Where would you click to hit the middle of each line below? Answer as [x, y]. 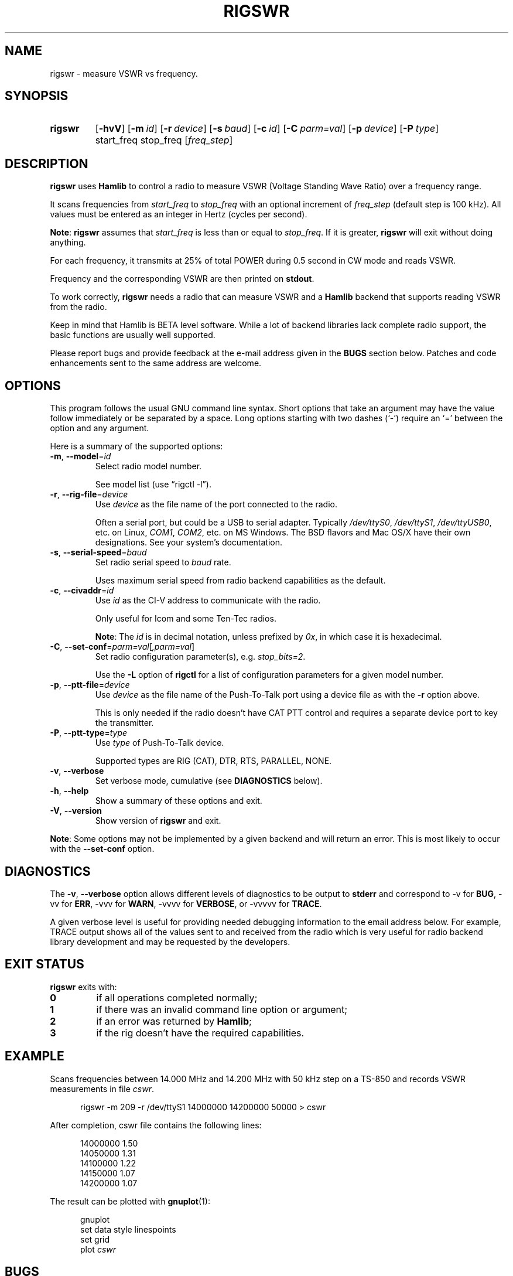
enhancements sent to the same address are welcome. [156, 363]
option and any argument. [100, 428]
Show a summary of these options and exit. [179, 801]
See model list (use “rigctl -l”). [153, 485]
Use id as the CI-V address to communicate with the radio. [208, 601]
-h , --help [69, 791]
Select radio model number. [148, 466]
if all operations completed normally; [177, 997]
